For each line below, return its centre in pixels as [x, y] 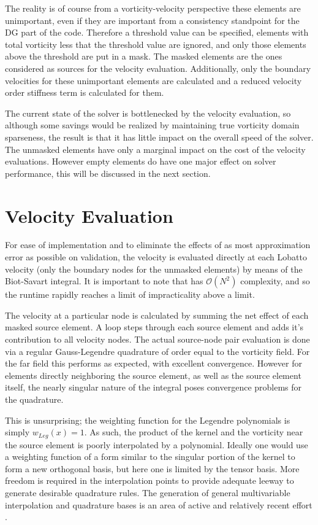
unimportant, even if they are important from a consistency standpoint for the [152, 20]
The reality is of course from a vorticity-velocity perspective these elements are [153, 8]
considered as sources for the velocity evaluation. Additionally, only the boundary [158, 68]
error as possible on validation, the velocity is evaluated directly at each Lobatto [156, 257]
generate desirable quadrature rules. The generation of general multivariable [148, 492]
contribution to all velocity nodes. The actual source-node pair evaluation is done [157, 339]
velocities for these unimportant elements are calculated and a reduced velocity [153, 80]
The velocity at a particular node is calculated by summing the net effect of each [157, 315]
